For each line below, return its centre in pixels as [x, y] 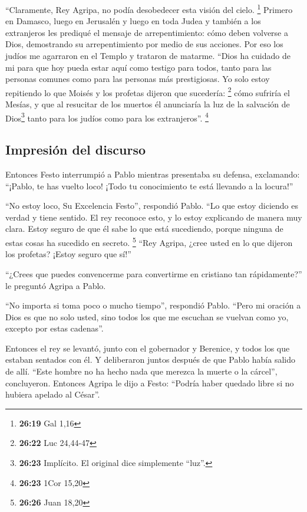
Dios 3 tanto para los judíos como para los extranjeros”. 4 [107, 117]
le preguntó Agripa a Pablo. [56, 285]
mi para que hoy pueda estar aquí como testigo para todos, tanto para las [138, 67]
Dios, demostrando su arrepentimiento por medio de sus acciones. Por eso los [144, 44]
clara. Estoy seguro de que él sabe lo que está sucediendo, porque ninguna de [144, 229]
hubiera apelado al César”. [53, 394]
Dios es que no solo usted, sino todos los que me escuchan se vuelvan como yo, [147, 316]
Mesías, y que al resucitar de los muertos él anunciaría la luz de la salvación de [148, 104]
